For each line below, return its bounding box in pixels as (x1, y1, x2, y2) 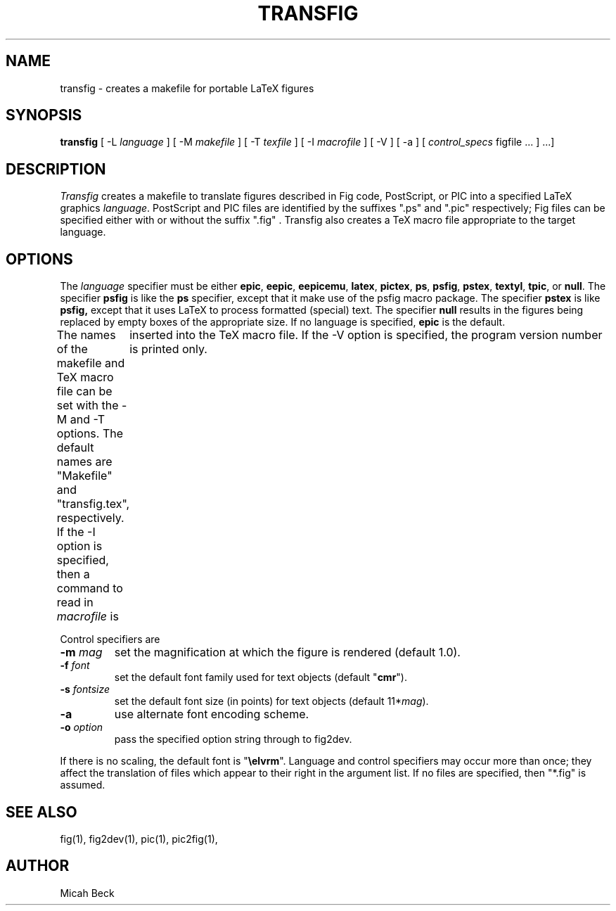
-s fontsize (60, 683, 110, 696)
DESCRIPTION (6, 160, 106, 178)
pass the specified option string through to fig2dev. (114, 733, 352, 746)
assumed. (60, 779, 105, 791)
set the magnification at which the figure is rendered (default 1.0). (114, 645, 461, 660)
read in (56, 595, 94, 610)
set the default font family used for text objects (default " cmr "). (114, 671, 408, 684)
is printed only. (129, 342, 207, 357)
